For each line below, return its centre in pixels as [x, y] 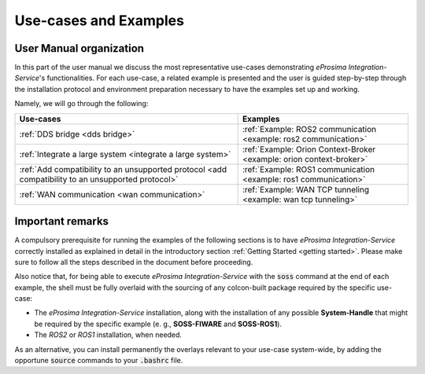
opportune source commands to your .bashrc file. [99, 361]
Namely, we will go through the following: [81, 104]
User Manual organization [79, 48]
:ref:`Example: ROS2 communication [309, 129]
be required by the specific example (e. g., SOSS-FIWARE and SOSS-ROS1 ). [158, 324]
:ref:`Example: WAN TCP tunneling [306, 189]
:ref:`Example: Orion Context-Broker [309, 149]
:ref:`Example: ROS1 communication [309, 169]
